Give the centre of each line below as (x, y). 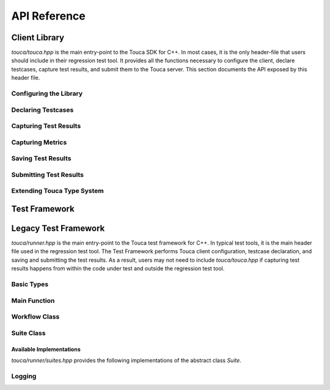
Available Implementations (46, 349)
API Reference (48, 16)
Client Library (38, 38)
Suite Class (28, 333)
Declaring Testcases (42, 110)
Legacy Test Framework (58, 228)
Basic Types (30, 284)
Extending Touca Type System (57, 191)
